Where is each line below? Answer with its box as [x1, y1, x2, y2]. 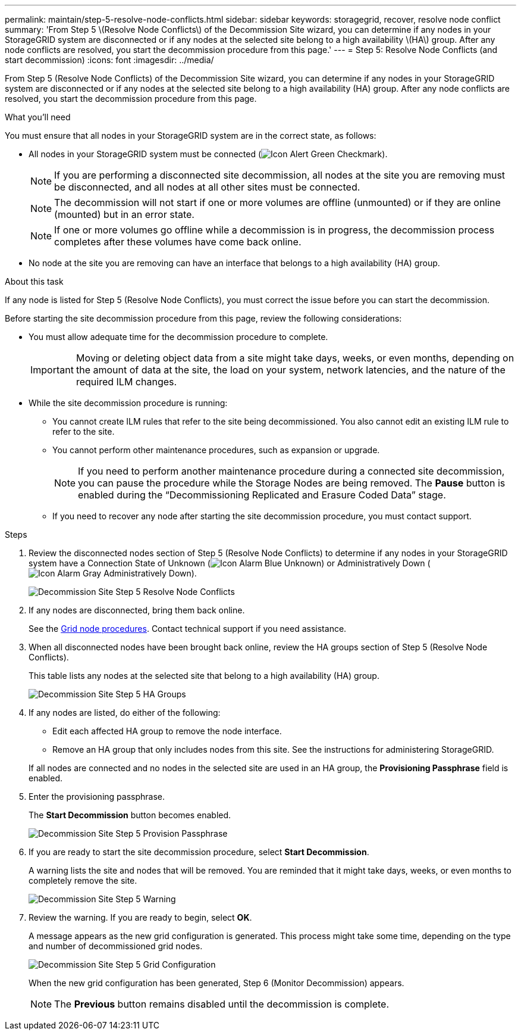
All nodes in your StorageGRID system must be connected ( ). [29, 149, 388, 159]
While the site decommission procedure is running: [29, 398, 228, 408]
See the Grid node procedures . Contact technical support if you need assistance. [29, 624, 347, 634]
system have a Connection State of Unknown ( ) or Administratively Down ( [29, 558, 431, 568]
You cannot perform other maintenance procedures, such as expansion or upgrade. [52, 445, 380, 455]
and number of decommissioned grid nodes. [29, 941, 203, 951]
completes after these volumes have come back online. [54, 236, 302, 248]
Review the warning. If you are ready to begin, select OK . [29, 912, 252, 922]
